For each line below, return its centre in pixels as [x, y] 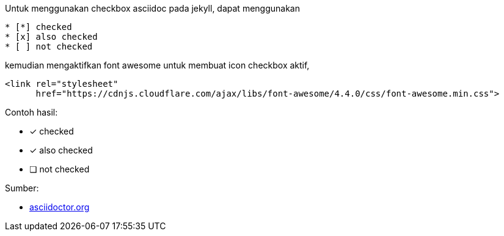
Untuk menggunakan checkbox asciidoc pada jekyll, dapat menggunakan [152, 8]
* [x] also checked [51, 37]
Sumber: [22, 188]
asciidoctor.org [60, 207]
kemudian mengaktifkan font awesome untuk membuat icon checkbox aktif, [157, 65]
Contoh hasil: [31, 112]
